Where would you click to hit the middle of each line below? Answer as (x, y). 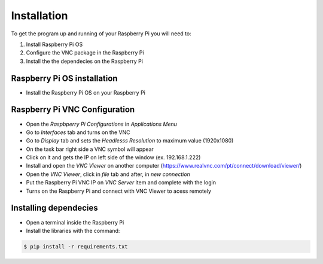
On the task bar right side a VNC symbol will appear (90, 149)
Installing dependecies (54, 208)
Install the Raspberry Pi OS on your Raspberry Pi (86, 92)
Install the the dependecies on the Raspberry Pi (85, 61)
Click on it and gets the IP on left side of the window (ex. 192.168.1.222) (113, 157)
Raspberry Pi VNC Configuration (73, 110)
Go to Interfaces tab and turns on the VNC (78, 132)
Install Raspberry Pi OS (54, 44)
